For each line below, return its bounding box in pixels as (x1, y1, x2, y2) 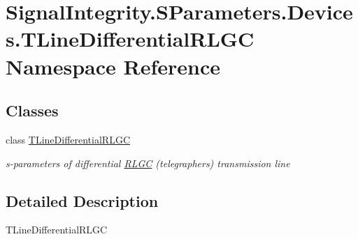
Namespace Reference (6, 52, 220, 80)
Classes (6, 100, 59, 121)
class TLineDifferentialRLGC (6, 132, 131, 146)
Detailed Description (6, 190, 159, 211)
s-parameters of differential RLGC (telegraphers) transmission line (6, 155, 290, 170)
